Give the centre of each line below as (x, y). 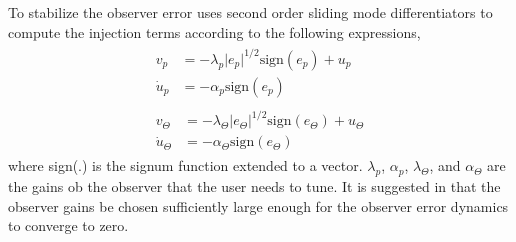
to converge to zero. (68, 225)
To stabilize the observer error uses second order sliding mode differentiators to (250, 12)
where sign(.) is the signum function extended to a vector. (185, 165)
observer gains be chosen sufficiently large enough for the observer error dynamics (258, 205)
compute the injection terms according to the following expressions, (214, 31)
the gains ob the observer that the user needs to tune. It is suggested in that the (254, 186)
